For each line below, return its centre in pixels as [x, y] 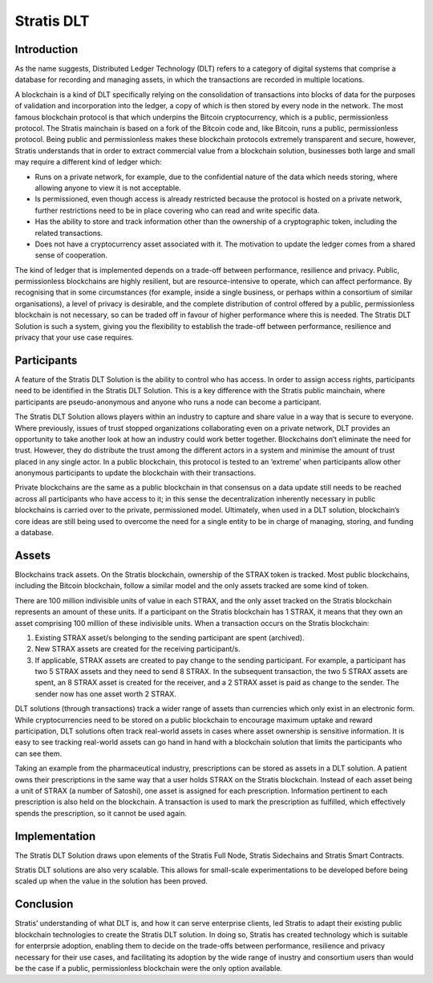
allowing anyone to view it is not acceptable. [108, 188]
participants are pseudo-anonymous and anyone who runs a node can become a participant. [168, 402]
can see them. [38, 753]
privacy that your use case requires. [74, 338]
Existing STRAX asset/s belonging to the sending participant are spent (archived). [170, 637]
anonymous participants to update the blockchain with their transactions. [136, 473]
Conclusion [44, 904]
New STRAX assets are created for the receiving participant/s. [138, 649]
